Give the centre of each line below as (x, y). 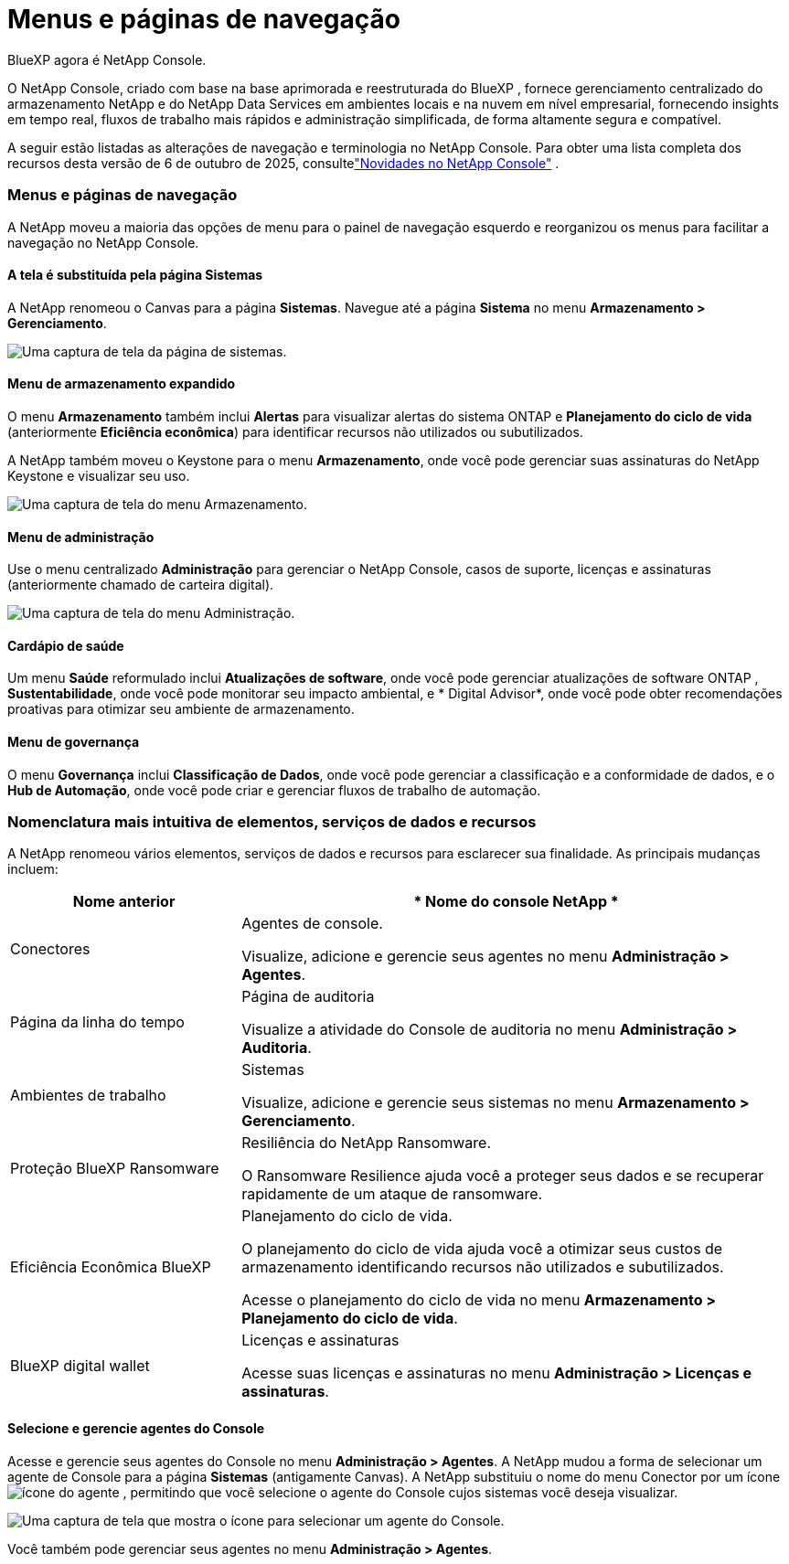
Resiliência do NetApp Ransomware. (367, 1143)
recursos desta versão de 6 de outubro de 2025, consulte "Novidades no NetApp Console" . (283, 163)
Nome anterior (124, 902)
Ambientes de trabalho (88, 1096)
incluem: (33, 869)
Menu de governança (74, 741)
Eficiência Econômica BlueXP (111, 1267)
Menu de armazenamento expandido (122, 384)
